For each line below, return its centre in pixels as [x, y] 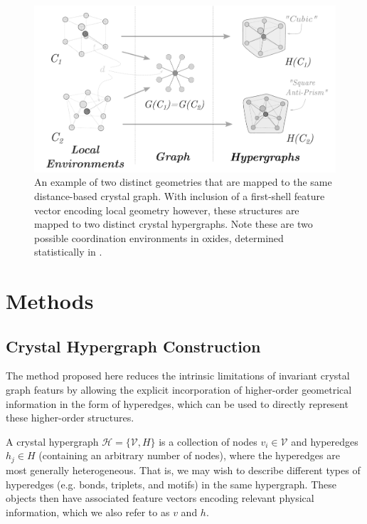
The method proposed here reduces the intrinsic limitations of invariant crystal [178, 376]
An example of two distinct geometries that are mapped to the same [183, 182]
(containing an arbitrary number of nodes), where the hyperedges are [189, 455]
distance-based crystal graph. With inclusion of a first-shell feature [180, 195]
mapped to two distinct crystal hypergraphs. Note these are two [174, 224]
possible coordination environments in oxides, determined [159, 237]
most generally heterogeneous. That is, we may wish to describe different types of [183, 470]
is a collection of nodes [208, 441]
